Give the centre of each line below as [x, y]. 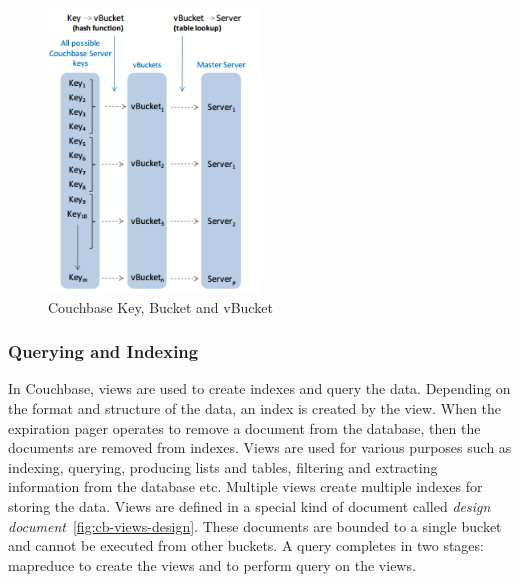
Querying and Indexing [103, 351]
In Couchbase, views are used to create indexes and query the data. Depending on [259, 388]
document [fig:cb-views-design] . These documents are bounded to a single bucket [255, 525]
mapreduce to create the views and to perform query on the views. [212, 564]
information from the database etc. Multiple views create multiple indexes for [245, 486]
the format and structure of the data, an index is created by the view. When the [255, 408]
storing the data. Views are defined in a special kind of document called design [249, 506]
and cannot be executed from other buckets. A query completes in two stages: [246, 545]
